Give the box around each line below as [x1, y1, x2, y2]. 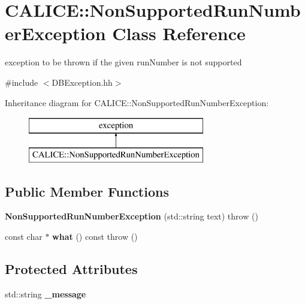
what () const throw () [52, 230, 138, 243]
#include [5, 76, 38, 88]
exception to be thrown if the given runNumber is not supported [5, 56, 242, 68]
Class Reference [112, 21, 246, 46]
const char [5, 230, 43, 243]
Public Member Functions [5, 182, 169, 200]
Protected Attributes [5, 260, 138, 278]
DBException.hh [52, 76, 113, 88]
